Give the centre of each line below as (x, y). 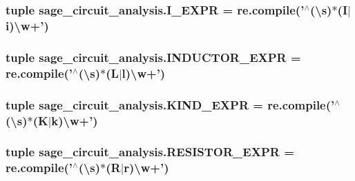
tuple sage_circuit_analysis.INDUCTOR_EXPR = (153, 57)
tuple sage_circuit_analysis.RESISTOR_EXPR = (150, 152)
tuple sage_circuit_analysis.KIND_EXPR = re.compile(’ (170, 104)
